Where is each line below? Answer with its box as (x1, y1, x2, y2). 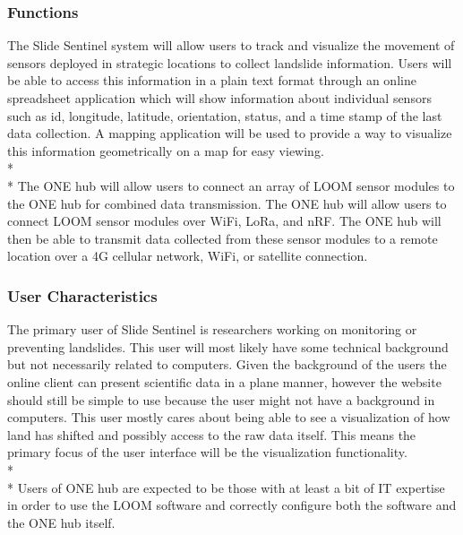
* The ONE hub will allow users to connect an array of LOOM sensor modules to (7, 176, 455, 194)
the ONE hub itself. (7, 513, 116, 531)
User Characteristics (7, 284, 158, 306)
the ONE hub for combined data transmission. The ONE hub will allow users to (7, 194, 447, 212)
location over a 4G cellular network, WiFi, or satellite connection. (7, 246, 368, 265)
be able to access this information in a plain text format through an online (7, 71, 416, 90)
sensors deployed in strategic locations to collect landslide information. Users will (7, 53, 452, 72)
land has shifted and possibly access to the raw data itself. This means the (7, 425, 416, 444)
